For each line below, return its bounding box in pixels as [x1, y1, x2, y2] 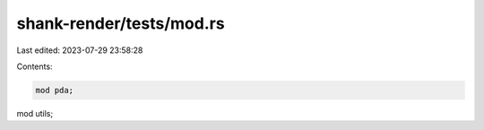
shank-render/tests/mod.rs [16, 13, 225, 33]
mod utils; [16, 108, 54, 118]
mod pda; [35, 85, 74, 95]
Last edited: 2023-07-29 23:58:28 [16, 45, 143, 56]
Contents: [16, 61, 53, 72]
